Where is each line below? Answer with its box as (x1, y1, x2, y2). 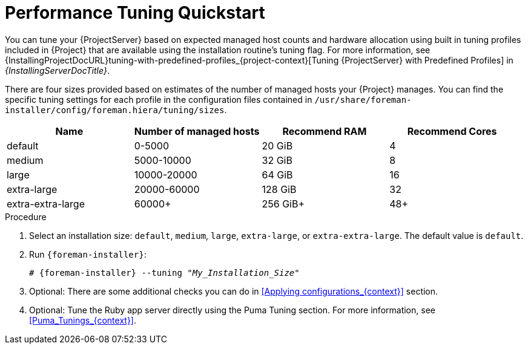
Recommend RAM (282, 125, 367, 137)
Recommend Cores (407, 125, 497, 137)
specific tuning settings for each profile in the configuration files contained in (5, 94, 312, 105)
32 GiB (262, 154, 292, 166)
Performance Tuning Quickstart (5, 2, 265, 23)
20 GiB (262, 139, 293, 152)
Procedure (5, 211, 47, 222)
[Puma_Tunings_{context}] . (29, 315, 137, 325)
